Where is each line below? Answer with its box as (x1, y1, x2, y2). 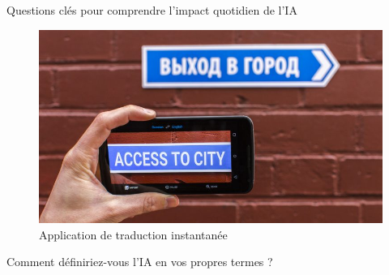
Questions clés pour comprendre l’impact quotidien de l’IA (6, 2, 297, 18)
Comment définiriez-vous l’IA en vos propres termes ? (6, 253, 273, 270)
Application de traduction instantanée (39, 226, 228, 243)
